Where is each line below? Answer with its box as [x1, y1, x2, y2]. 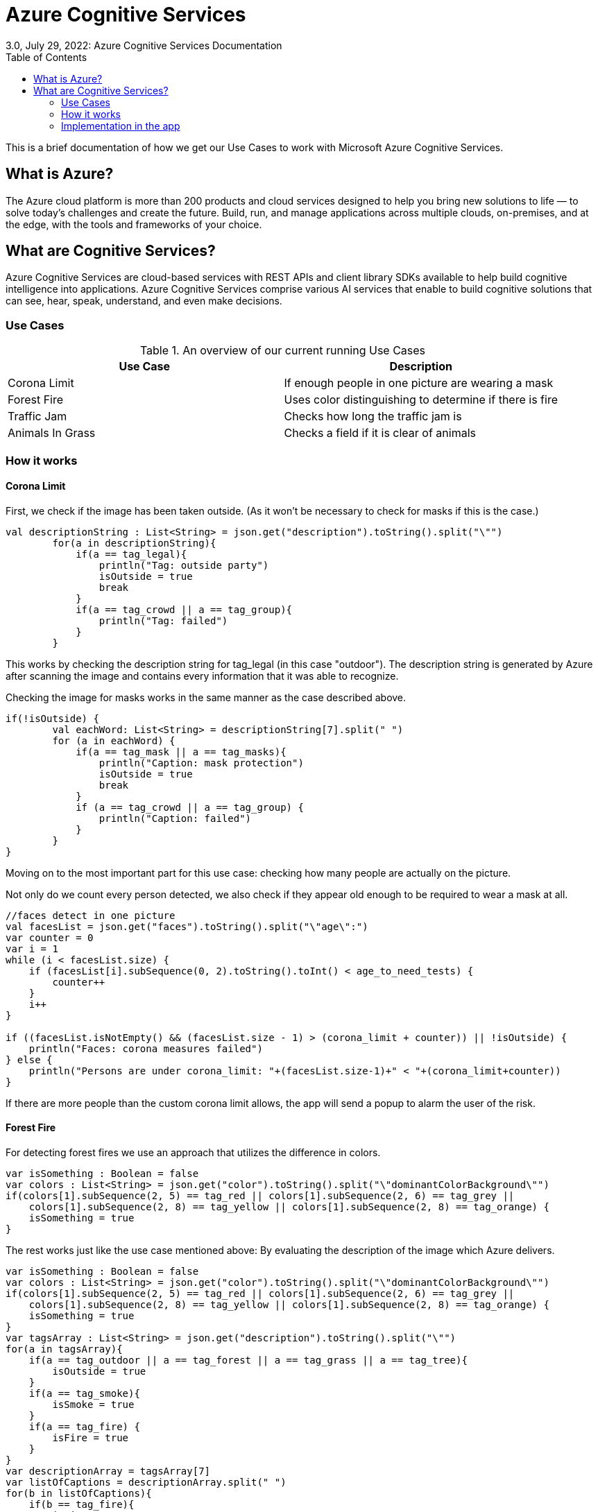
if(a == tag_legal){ [76, 548, 187, 560]
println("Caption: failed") [99, 812, 252, 824]
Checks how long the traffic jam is [284, 409, 462, 424]
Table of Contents [6, 51, 87, 63]
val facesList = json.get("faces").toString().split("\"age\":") [6, 920, 368, 932]
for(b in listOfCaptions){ [6, 1488, 152, 1499]
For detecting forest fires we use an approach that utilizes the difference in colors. [6, 1146, 381, 1158]
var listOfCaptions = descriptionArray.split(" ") [6, 1477, 287, 1488]
